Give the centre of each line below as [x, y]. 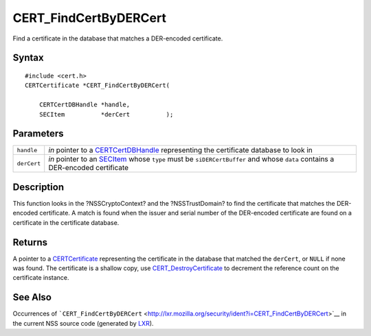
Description [38, 187]
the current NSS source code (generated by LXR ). [83, 323]
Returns [30, 242]
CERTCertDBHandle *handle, [85, 105]
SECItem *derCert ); [106, 114]
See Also [32, 297]
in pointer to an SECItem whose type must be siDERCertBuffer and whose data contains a [191, 159]
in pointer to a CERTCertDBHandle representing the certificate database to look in [180, 150]
